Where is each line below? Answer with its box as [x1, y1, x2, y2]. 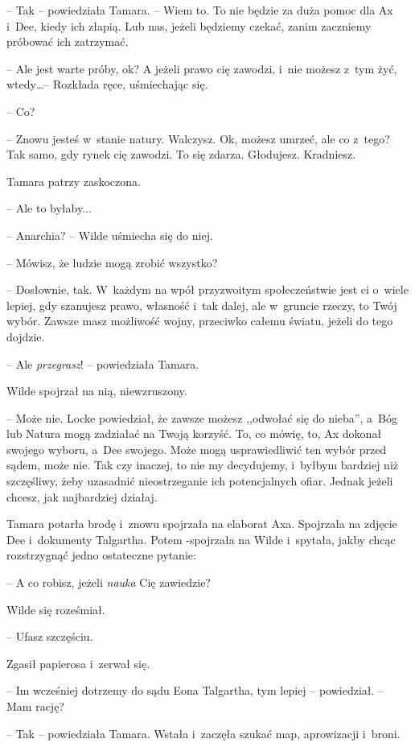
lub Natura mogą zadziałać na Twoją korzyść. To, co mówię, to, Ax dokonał [6, 425, 382, 442]
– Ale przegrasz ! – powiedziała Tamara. [6, 355, 199, 372]
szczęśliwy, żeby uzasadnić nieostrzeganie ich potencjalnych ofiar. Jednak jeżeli [6, 473, 393, 489]
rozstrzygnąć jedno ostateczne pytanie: [6, 547, 196, 563]
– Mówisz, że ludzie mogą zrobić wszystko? [6, 254, 218, 270]
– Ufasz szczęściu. [6, 628, 93, 645]
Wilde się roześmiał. [6, 600, 105, 617]
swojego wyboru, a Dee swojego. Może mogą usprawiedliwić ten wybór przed [6, 440, 387, 457]
